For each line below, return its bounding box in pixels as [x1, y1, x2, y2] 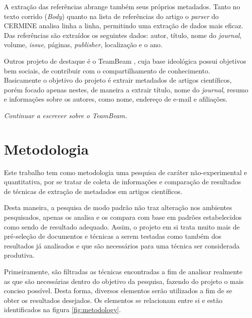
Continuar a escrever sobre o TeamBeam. [4, 110, 127, 120]
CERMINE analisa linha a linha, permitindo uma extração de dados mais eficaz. [4, 20, 243, 31]
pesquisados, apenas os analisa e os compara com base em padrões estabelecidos [4, 212, 242, 222]
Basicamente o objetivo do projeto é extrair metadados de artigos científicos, [4, 75, 232, 85]
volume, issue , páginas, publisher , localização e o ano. [4, 39, 163, 50]
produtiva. [4, 250, 35, 260]
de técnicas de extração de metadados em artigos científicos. [4, 186, 183, 196]
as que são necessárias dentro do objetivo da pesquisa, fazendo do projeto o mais [4, 276, 244, 286]
